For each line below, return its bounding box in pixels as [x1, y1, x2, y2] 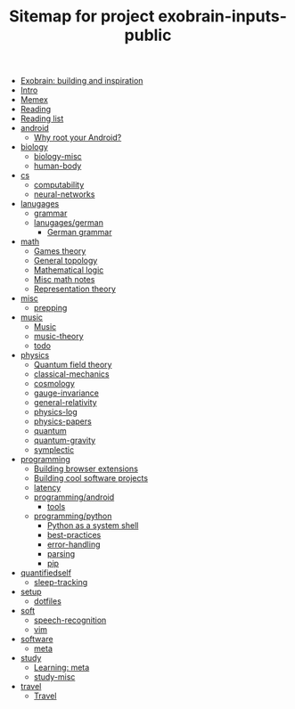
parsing [46, 549, 76, 559]
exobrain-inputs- [158, 6, 288, 27]
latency [33, 483, 61, 493]
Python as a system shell [46, 520, 139, 531]
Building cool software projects [33, 473, 148, 484]
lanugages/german [33, 217, 103, 228]
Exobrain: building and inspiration [20, 76, 143, 86]
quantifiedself [20, 567, 72, 578]
